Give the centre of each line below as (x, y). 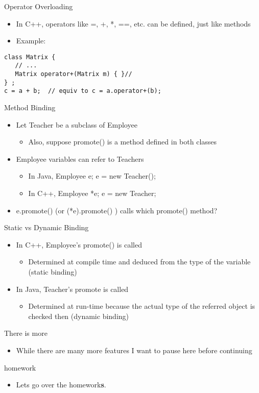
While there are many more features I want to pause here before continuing (134, 350)
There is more (26, 333)
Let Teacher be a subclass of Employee (77, 124)
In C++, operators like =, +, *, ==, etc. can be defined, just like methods (133, 23)
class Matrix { (30, 57)
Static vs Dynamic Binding (46, 227)
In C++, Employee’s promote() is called (79, 244)
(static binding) (53, 272)
